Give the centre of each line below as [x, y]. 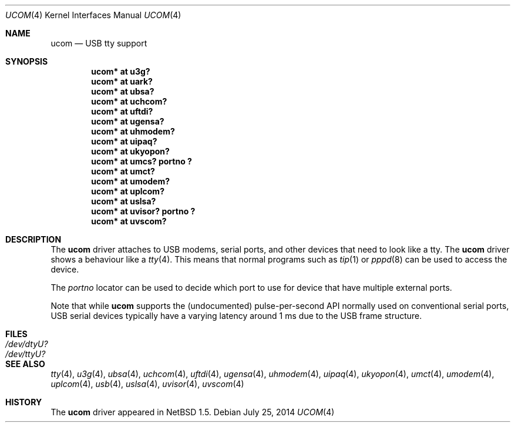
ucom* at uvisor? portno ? [143, 211]
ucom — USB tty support [99, 43]
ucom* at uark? [122, 81]
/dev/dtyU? [27, 344]
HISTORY [24, 402]
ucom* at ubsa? [123, 91]
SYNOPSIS [27, 61]
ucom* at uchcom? [129, 101]
